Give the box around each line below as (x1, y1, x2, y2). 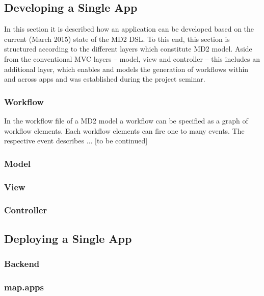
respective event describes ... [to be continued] (4, 135, 148, 146)
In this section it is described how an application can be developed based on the (4, 23, 254, 34)
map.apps (4, 280, 44, 293)
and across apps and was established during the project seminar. (4, 73, 205, 84)
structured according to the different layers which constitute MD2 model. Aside (4, 43, 252, 54)
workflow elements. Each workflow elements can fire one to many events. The (4, 125, 245, 136)
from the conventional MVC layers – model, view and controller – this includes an (4, 53, 260, 64)
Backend (4, 257, 40, 269)
